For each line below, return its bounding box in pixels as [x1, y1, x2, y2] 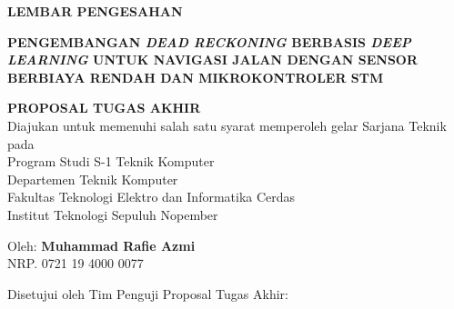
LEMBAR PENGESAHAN [7, 2, 183, 20]
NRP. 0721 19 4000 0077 [7, 254, 144, 273]
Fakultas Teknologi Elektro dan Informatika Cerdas [7, 187, 296, 206]
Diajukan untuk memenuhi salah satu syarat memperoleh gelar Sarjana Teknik [7, 115, 447, 135]
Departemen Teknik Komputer [7, 169, 178, 188]
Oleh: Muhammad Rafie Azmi [7, 235, 196, 254]
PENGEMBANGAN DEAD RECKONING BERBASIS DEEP [7, 32, 411, 51]
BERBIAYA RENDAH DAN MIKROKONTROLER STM [7, 67, 384, 86]
